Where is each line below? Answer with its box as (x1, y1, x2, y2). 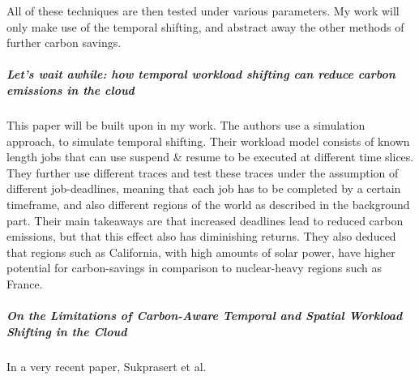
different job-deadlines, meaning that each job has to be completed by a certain (6, 180, 401, 197)
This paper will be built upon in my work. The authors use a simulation (6, 116, 366, 133)
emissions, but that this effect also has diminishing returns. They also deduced (6, 228, 396, 245)
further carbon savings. (6, 34, 122, 51)
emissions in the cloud (6, 81, 135, 98)
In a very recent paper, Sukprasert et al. (6, 357, 207, 374)
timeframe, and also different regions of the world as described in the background (6, 195, 410, 212)
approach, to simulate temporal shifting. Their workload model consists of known (6, 132, 410, 149)
